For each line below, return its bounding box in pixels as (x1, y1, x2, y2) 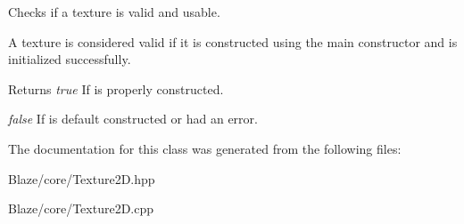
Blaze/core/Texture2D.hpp (8, 169, 155, 188)
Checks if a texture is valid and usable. (8, 3, 220, 20)
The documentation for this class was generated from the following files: (8, 139, 402, 157)
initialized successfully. (8, 50, 131, 68)
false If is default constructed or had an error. (8, 109, 258, 128)
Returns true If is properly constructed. (8, 79, 224, 98)
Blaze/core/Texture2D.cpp (8, 199, 154, 218)
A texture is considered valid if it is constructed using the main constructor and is (8, 32, 458, 51)
